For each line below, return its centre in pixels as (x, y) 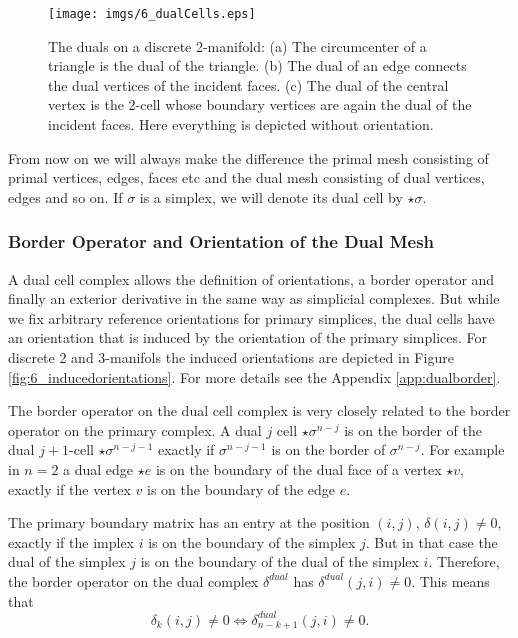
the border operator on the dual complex (133, 580)
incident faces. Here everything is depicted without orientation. (241, 124)
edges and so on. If (65, 196)
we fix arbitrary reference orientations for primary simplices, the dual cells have (251, 317)
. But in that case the (431, 541)
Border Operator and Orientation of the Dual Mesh (221, 241)
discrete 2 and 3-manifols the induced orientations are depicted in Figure (231, 357)
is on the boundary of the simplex (252, 541)
